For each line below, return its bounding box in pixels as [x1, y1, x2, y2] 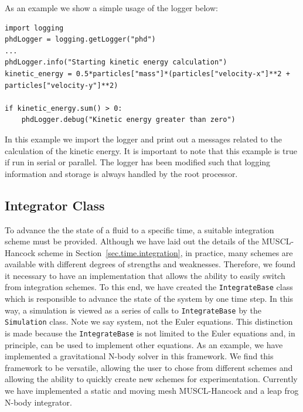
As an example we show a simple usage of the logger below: [5, 2, 218, 13]
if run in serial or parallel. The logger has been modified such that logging [5, 156, 271, 168]
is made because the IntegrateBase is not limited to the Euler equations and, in [5, 327, 295, 339]
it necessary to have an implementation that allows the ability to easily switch [5, 269, 285, 281]
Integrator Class [5, 196, 105, 214]
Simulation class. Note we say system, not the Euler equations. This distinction [5, 315, 293, 328]
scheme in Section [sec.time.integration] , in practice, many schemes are [38, 246, 293, 258]
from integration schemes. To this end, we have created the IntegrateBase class [5, 281, 293, 293]
